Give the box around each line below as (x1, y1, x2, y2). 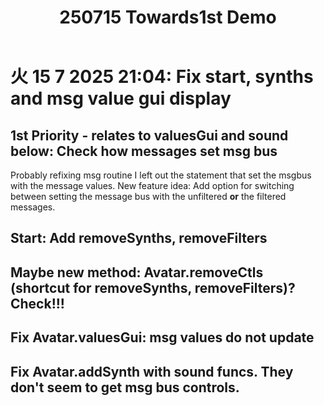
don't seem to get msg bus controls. (10, 379, 240, 396)
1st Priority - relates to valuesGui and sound (10, 127, 289, 144)
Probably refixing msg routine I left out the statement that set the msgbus (10, 169, 312, 181)
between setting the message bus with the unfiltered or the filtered (10, 191, 287, 202)
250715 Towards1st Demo (59, 6, 277, 29)
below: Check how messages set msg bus (10, 142, 278, 160)
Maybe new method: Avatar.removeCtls (10, 264, 264, 281)
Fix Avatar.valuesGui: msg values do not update (10, 329, 315, 346)
